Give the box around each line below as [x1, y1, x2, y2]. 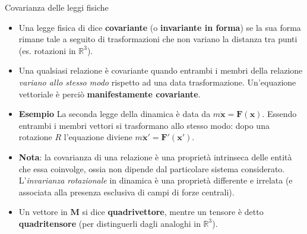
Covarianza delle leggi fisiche [5, 1, 109, 13]
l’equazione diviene [64, 131, 132, 143]
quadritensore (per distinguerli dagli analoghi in [18, 217, 201, 229]
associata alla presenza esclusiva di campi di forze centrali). [18, 185, 235, 198]
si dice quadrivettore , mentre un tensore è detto [82, 205, 264, 218]
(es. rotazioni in [18, 44, 76, 56]
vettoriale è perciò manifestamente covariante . [18, 87, 201, 100]
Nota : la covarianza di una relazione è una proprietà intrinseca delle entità [18, 150, 292, 163]
